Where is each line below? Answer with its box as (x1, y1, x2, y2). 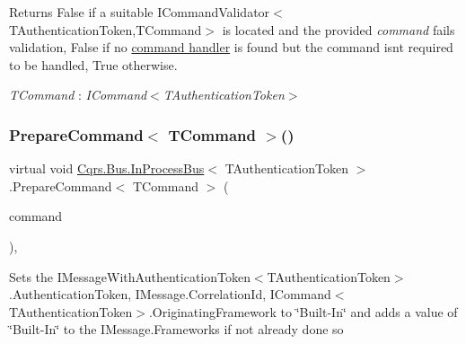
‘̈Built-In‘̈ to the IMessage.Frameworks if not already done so (9, 320, 344, 339)
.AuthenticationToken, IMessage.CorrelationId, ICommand (9, 285, 331, 304)
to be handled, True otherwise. (9, 55, 178, 74)
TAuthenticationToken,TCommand (9, 20, 202, 39)
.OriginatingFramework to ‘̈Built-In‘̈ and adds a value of (148, 302, 458, 321)
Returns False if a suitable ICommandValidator (9, 3, 270, 21)
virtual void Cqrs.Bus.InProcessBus (9, 159, 205, 178)
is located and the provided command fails (222, 20, 455, 39)
